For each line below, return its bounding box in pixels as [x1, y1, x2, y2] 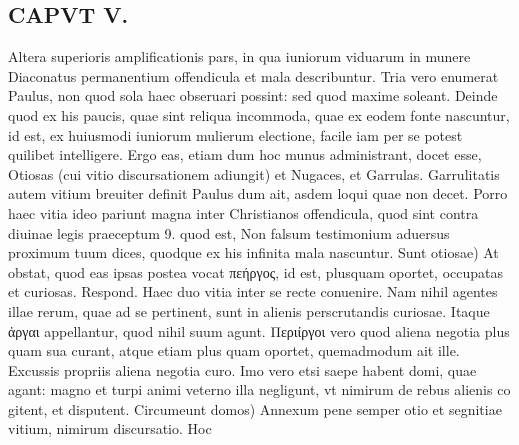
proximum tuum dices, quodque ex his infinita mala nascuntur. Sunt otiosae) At [8, 242, 499, 263]
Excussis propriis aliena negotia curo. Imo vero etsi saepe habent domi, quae [8, 359, 477, 380]
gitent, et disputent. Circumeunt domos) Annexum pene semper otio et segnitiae [8, 398, 502, 419]
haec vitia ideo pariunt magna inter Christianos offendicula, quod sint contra [8, 202, 479, 223]
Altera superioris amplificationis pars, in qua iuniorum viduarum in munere [8, 46, 471, 67]
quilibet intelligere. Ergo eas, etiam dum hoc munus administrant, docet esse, [8, 144, 482, 165]
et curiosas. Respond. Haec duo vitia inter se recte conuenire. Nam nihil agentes [8, 281, 498, 302]
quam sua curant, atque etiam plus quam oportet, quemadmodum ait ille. [8, 340, 460, 361]
